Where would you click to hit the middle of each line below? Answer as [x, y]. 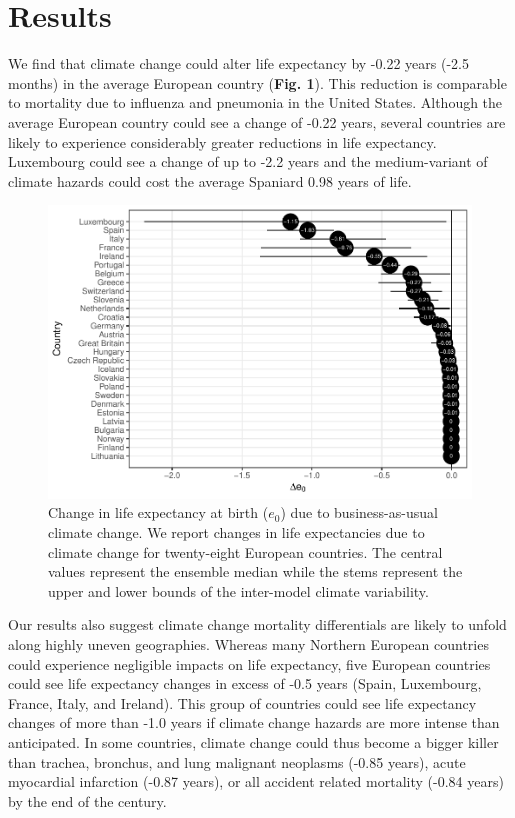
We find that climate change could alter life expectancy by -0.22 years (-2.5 [238, 63]
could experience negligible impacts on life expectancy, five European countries [249, 663]
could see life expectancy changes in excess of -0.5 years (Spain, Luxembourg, [245, 683]
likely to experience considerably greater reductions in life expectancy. [222, 141]
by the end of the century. [87, 800]
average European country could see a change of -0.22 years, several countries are [257, 121]
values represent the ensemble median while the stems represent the [255, 571]
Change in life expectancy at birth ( [158, 512]
